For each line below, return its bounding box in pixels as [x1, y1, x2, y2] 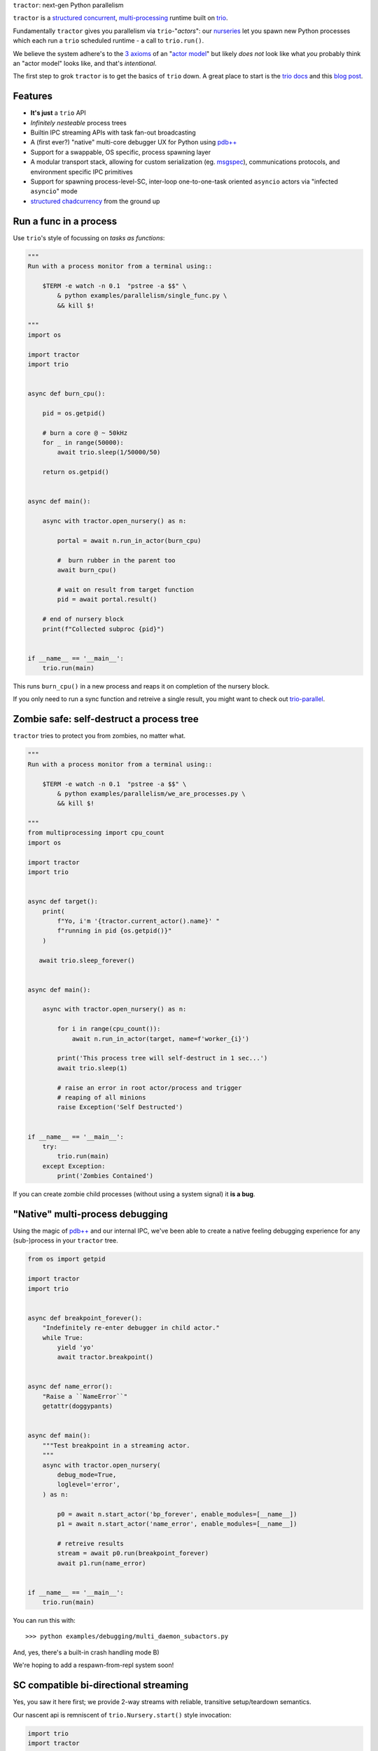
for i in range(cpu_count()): [57, 1025, 161, 1033]
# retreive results [57, 1539, 124, 1547]
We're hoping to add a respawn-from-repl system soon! [13, 1661, 174, 1670]
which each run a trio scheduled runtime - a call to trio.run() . [13, 36, 204, 45]
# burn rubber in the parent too [57, 556, 176, 564]
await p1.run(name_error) [57, 1559, 146, 1567]
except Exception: [42, 1162, 106, 1170]
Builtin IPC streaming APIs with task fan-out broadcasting [30, 128, 196, 137]
